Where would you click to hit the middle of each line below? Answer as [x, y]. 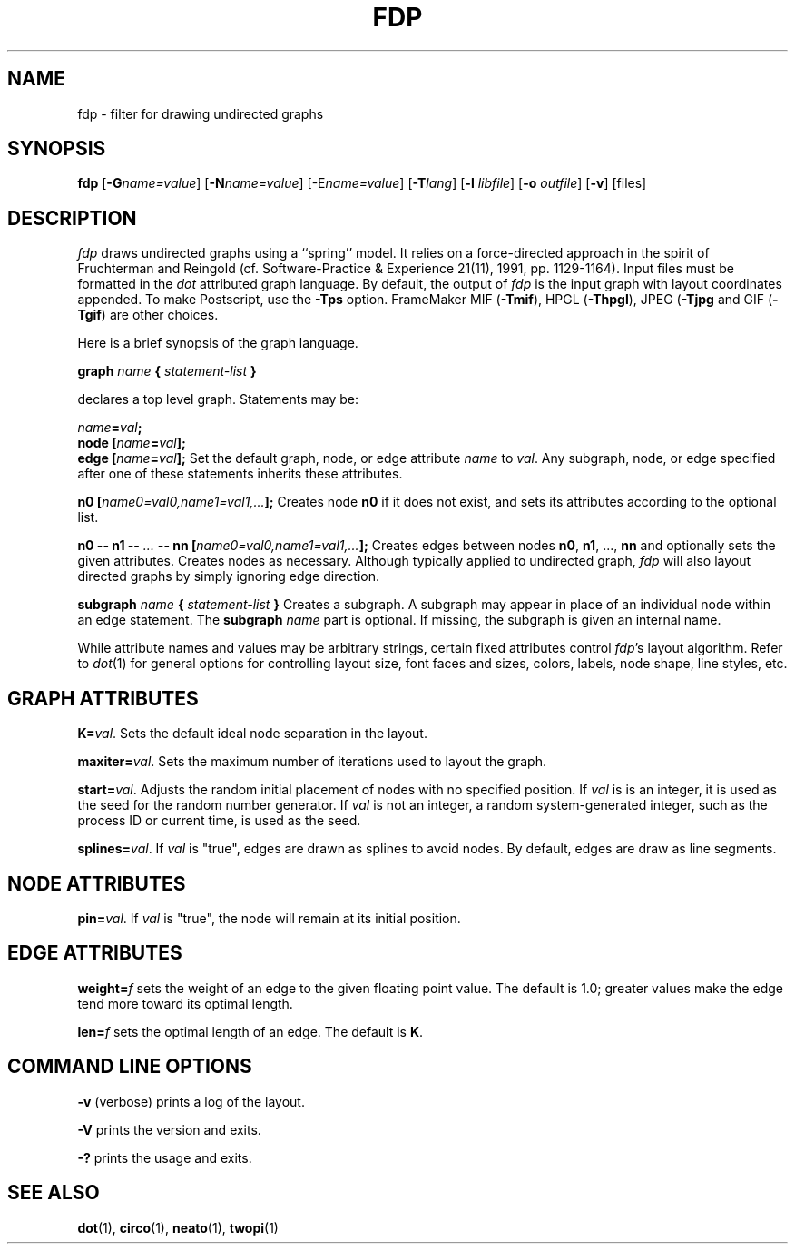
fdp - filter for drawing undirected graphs [201, 113]
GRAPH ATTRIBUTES [103, 698]
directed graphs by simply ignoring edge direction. [229, 576]
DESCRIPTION [72, 218]
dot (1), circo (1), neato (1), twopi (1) [178, 1227]
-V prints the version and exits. [169, 1129]
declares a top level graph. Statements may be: [218, 399]
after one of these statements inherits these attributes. [240, 474]
